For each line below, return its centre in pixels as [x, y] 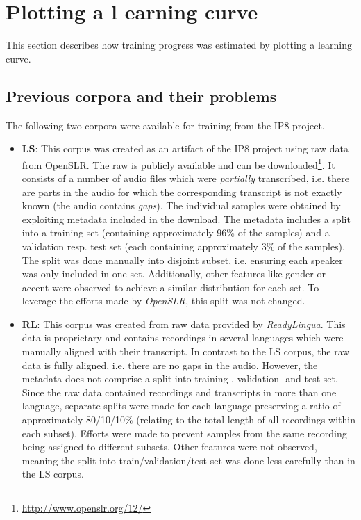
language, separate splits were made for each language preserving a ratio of [181, 406]
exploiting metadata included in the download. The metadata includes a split [186, 219]
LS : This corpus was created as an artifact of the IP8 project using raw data [185, 148]
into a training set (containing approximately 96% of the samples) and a [176, 233]
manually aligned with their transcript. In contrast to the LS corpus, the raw [186, 351]
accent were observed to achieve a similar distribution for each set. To [170, 287]
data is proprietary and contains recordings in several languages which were [183, 338]
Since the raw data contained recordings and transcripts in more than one [179, 392]
